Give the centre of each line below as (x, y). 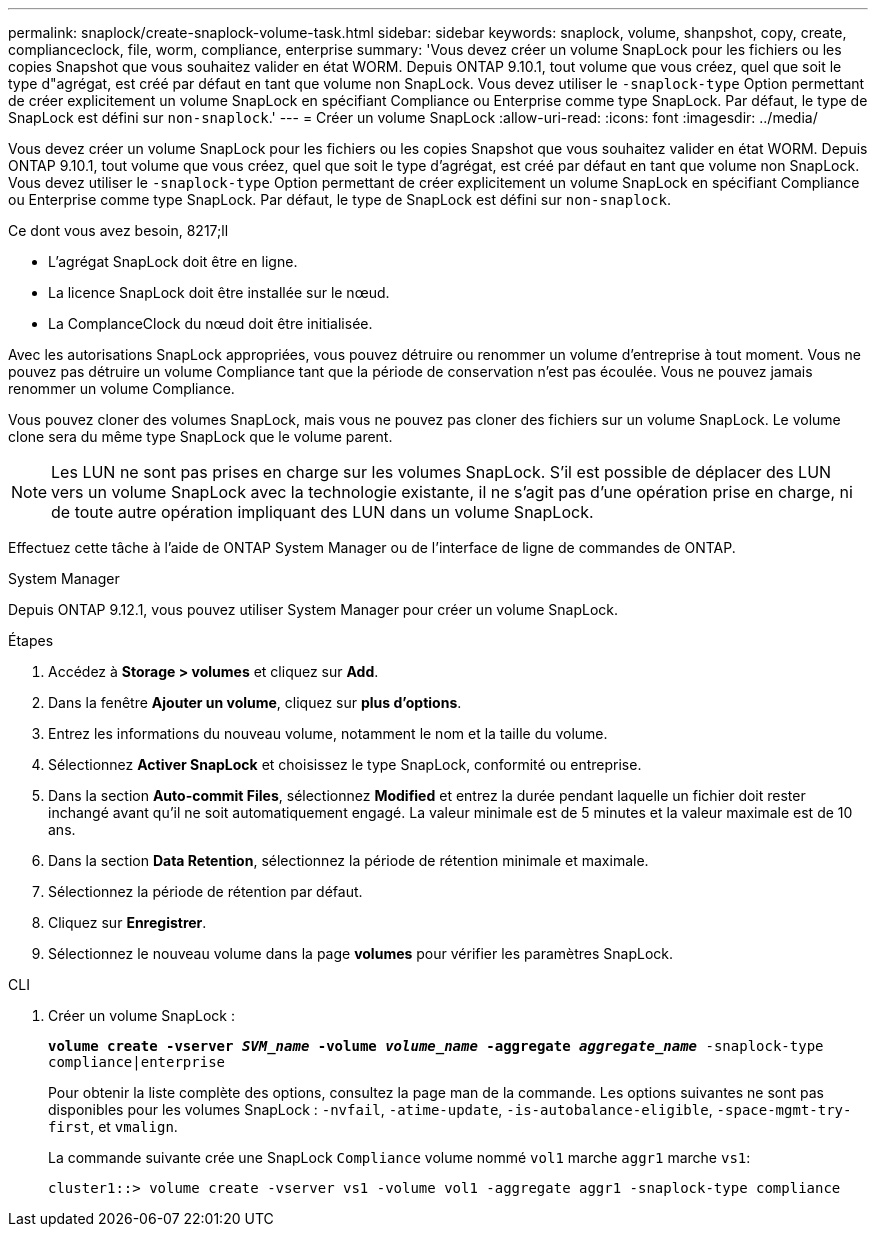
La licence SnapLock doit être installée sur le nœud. (219, 292)
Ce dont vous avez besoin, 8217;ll (118, 230)
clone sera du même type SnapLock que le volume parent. (200, 436)
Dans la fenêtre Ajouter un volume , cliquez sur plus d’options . (255, 702)
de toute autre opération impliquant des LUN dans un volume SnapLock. (322, 512)
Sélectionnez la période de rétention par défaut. (205, 891)
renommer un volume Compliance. (121, 388)
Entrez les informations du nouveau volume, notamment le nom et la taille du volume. (328, 733)
